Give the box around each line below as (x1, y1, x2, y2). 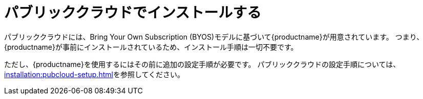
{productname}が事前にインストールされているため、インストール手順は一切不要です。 (4, 42, 298, 51)
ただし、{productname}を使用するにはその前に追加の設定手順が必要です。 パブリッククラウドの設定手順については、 (4, 59, 400, 69)
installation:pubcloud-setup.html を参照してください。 (4, 70, 185, 79)
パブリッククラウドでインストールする (4, 4, 262, 21)
